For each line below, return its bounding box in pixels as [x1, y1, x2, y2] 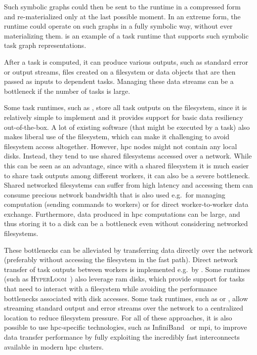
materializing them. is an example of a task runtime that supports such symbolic [4, 30, 249, 40]
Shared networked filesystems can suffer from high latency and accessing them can [4, 180, 253, 190]
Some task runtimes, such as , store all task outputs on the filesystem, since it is [4, 102, 247, 113]
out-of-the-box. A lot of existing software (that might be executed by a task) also [4, 121, 250, 132]
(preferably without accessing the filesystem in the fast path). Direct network [4, 254, 238, 265]
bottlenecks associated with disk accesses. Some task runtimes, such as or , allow [4, 293, 248, 303]
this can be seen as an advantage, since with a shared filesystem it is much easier [4, 160, 249, 170]
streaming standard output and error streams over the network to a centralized [4, 303, 244, 313]
